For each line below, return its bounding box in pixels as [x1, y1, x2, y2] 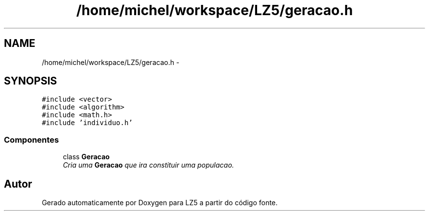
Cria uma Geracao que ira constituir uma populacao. [63, 161, 234, 170]
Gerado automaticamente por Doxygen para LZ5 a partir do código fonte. [42, 198, 278, 207]
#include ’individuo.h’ [42, 119, 133, 127]
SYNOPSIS [4, 75, 57, 87]
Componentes [4, 134, 59, 145]
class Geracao [63, 152, 110, 161]
